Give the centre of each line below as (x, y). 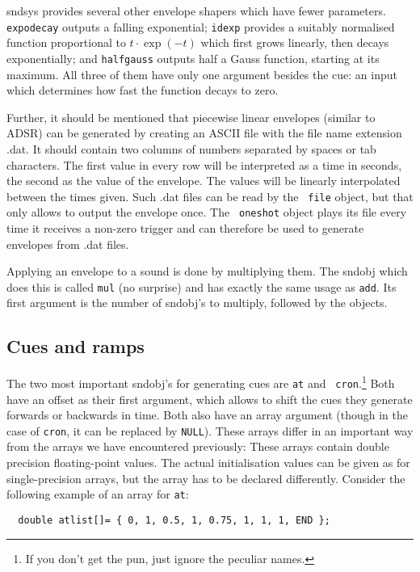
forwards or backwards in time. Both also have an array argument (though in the (207, 415)
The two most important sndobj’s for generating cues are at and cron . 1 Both (201, 382)
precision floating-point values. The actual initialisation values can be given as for (208, 463)
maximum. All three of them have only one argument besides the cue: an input (202, 74)
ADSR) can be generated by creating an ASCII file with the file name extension (204, 133)
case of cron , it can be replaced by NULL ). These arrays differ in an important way (210, 430)
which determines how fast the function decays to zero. (143, 90)
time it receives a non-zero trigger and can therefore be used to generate (185, 228)
